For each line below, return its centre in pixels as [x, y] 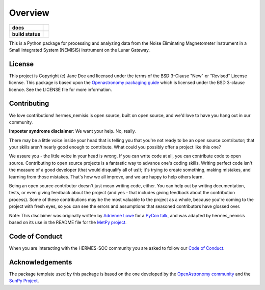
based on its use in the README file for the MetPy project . [68, 222]
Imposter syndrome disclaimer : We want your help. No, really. [73, 131]
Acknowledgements [40, 262]
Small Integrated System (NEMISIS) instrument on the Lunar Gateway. [79, 50]
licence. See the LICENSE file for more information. [61, 89]
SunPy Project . [24, 281]
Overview [29, 13]
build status [26, 34]
